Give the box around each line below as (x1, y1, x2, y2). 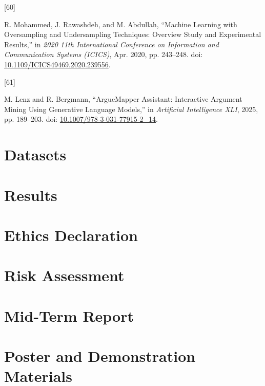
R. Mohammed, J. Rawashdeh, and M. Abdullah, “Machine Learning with (4, 19, 237, 29)
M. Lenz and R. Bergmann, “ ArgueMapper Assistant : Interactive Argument (4, 94, 242, 104)
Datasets (4, 144, 67, 165)
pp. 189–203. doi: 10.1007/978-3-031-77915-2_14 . (4, 114, 158, 124)
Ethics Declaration (4, 224, 138, 245)
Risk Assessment (4, 265, 125, 286)
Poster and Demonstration (4, 345, 196, 366)
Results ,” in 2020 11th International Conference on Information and (4, 39, 219, 49)
